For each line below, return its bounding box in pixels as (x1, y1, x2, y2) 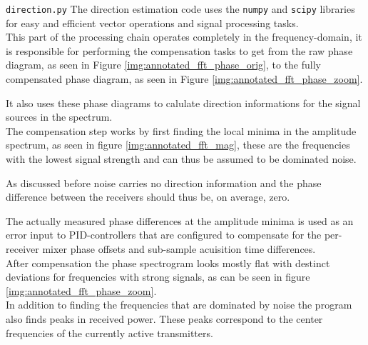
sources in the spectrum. (6, 109, 113, 124)
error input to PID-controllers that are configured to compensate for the (6, 227, 322, 242)
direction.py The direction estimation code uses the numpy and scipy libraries (6, 1, 355, 16)
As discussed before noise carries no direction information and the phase (6, 175, 322, 190)
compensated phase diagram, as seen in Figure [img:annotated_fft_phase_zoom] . (6, 71, 363, 86)
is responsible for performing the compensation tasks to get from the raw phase (6, 43, 353, 58)
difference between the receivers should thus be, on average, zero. (6, 189, 290, 204)
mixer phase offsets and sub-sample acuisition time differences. (42, 241, 316, 256)
